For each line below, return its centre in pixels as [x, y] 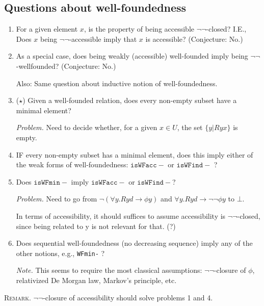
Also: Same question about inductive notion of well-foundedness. [117, 83]
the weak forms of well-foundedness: [72, 164]
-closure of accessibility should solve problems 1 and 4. [128, 297]
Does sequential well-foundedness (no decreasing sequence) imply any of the [134, 243]
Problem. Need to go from [57, 199]
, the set [190, 127]
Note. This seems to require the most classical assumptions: [109, 270]
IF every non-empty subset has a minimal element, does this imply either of [135, 154]
